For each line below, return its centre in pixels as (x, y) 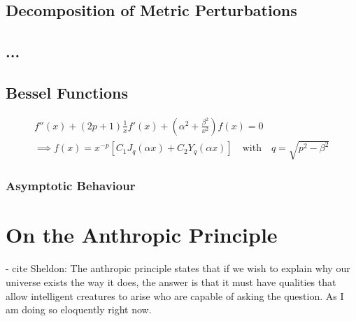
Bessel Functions (67, 92)
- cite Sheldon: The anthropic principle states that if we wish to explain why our (178, 268)
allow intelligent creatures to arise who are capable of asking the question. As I (175, 295)
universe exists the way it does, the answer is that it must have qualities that (171, 281)
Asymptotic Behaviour (71, 186)
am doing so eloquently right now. (79, 309)
